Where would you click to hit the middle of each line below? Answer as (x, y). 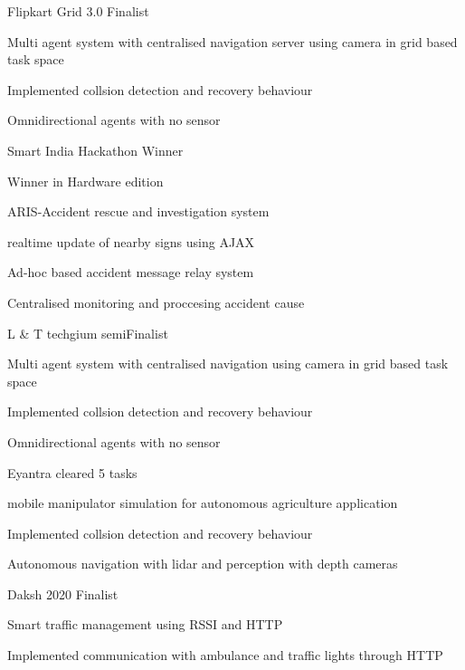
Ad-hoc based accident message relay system (131, 272)
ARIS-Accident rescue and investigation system (138, 211)
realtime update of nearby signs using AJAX (131, 241)
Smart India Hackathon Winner (95, 150)
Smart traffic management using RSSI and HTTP (145, 624)
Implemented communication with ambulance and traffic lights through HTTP (225, 655)
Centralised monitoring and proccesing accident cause (156, 302)
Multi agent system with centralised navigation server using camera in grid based (232, 41)
